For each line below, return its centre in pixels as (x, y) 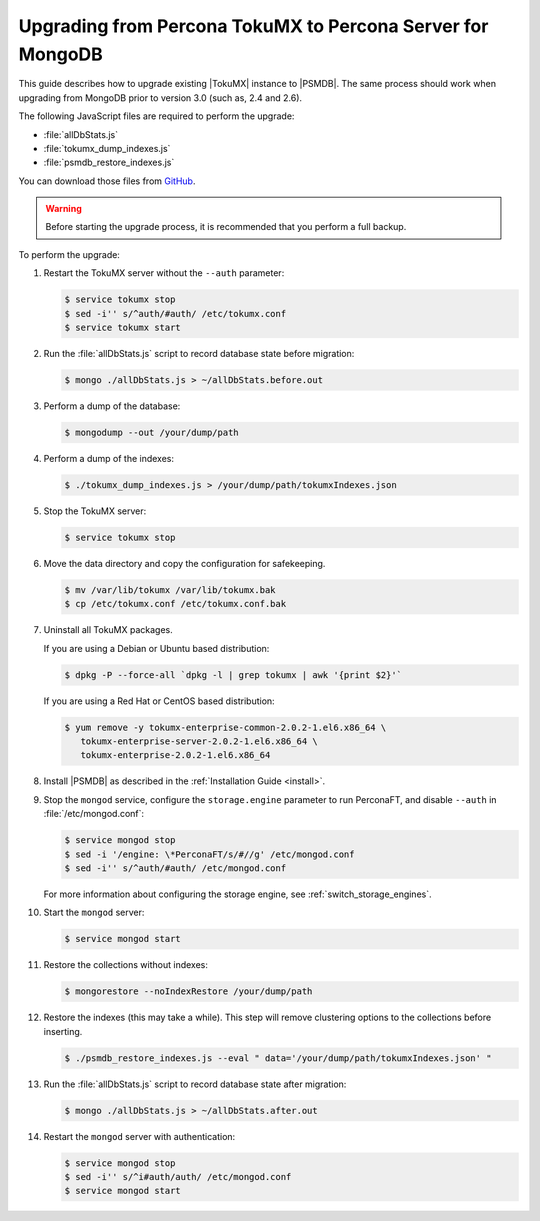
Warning (63, 209)
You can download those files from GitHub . (107, 181)
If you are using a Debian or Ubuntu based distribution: (156, 648)
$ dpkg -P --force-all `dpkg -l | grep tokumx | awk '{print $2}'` (233, 674)
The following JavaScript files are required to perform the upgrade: (156, 116)
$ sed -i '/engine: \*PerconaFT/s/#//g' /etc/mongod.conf (209, 854)
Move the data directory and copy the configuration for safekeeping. (184, 563)
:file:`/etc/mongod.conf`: (94, 814)
